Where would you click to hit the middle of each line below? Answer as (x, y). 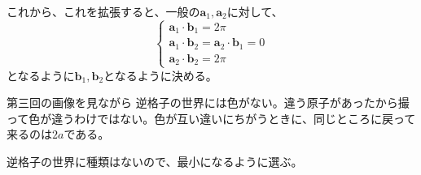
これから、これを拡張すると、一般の (103, 11)
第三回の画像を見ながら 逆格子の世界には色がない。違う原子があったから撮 (208, 102)
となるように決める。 (160, 75)
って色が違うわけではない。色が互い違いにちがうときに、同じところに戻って (211, 118)
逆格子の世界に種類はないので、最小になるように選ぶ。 (155, 161)
